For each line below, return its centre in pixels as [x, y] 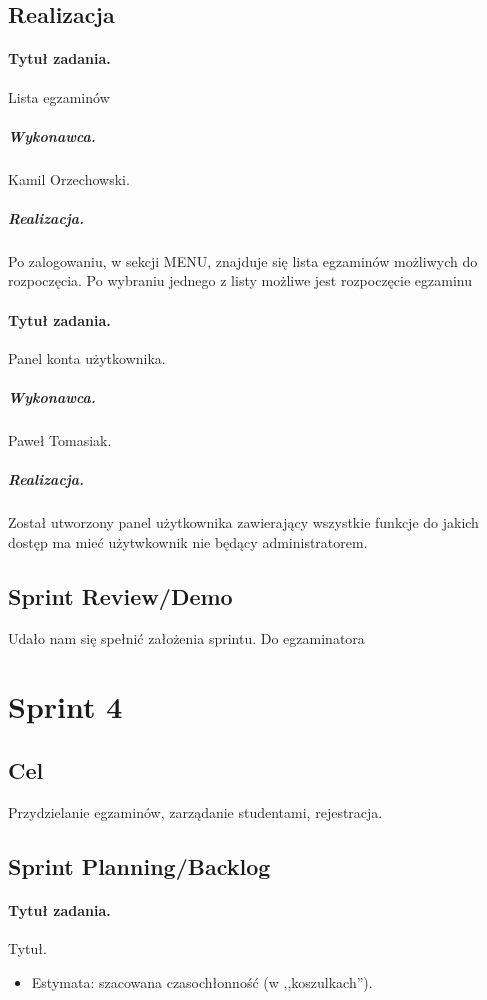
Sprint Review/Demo [120, 595]
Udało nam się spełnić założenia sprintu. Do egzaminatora [186, 637]
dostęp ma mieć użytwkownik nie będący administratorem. [188, 541]
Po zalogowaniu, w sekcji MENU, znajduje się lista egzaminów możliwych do [243, 260]
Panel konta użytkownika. [87, 357]
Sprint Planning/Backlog [139, 865]
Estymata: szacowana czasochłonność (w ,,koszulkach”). [202, 981]
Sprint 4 [65, 706]
